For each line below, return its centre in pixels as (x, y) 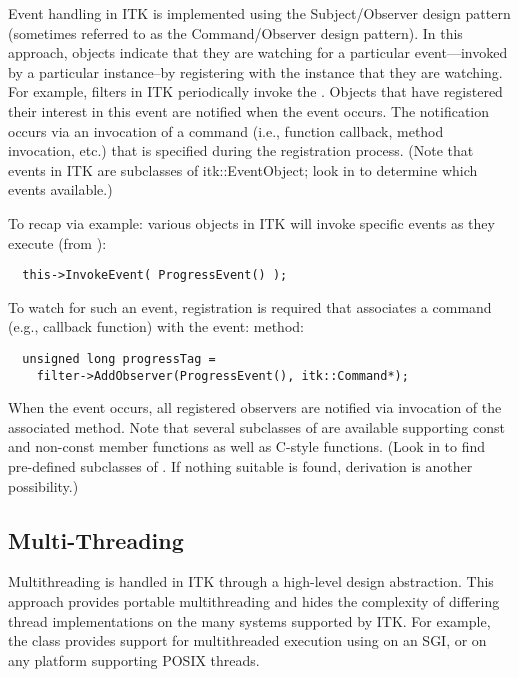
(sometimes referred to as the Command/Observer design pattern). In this (235, 32)
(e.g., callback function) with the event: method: (156, 326)
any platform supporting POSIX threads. (134, 659)
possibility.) (43, 485)
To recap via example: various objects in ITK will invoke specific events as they (251, 222)
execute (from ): (57, 242)
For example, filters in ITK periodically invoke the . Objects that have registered (255, 91)
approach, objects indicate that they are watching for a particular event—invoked (258, 52)
